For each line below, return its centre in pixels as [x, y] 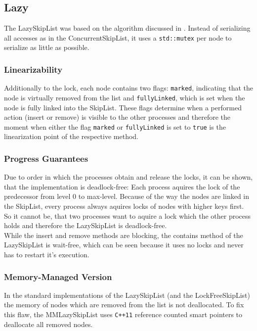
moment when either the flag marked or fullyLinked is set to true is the [115, 126]
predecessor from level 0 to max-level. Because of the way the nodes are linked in [127, 196]
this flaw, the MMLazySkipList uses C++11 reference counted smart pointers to [123, 314]
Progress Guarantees [46, 158]
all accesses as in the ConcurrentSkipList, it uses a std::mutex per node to [118, 37]
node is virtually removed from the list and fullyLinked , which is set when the [125, 97]
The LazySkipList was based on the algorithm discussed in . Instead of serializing [127, 28]
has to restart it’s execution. [47, 254]
